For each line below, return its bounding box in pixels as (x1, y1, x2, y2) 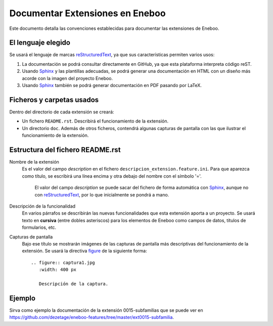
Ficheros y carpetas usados (9, 95, 99, 104)
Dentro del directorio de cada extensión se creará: (9, 109, 114, 115)
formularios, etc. (22, 224, 57, 230)
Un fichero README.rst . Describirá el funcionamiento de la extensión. (22, 118, 169, 124)
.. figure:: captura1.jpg (31, 260, 96, 265)
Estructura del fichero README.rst (9, 145, 121, 154)
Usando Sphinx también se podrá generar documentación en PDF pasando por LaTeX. (22, 83, 202, 89)
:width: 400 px (38, 267, 77, 273)
